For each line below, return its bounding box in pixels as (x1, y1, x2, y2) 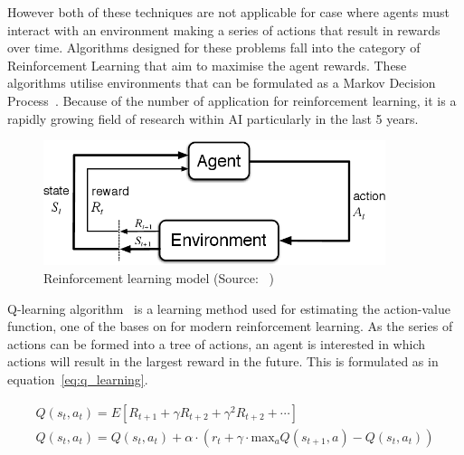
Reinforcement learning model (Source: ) (43, 269, 275, 288)
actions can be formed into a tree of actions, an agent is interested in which (7, 334, 425, 353)
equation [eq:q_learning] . (7, 370, 148, 389)
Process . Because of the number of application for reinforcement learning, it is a (7, 90, 457, 109)
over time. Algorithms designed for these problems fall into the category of (7, 38, 421, 57)
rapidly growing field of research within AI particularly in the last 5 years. (7, 109, 419, 128)
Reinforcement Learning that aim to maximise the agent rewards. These (7, 55, 407, 74)
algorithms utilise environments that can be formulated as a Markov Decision (7, 73, 436, 92)
